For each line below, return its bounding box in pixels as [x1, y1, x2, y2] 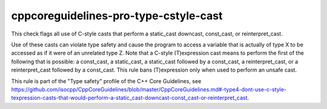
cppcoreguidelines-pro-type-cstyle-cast [11, 9, 223, 22]
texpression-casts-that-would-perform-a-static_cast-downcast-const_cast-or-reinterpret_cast [11, 94, 248, 102]
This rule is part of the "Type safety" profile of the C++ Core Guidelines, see [11, 77, 202, 84]
